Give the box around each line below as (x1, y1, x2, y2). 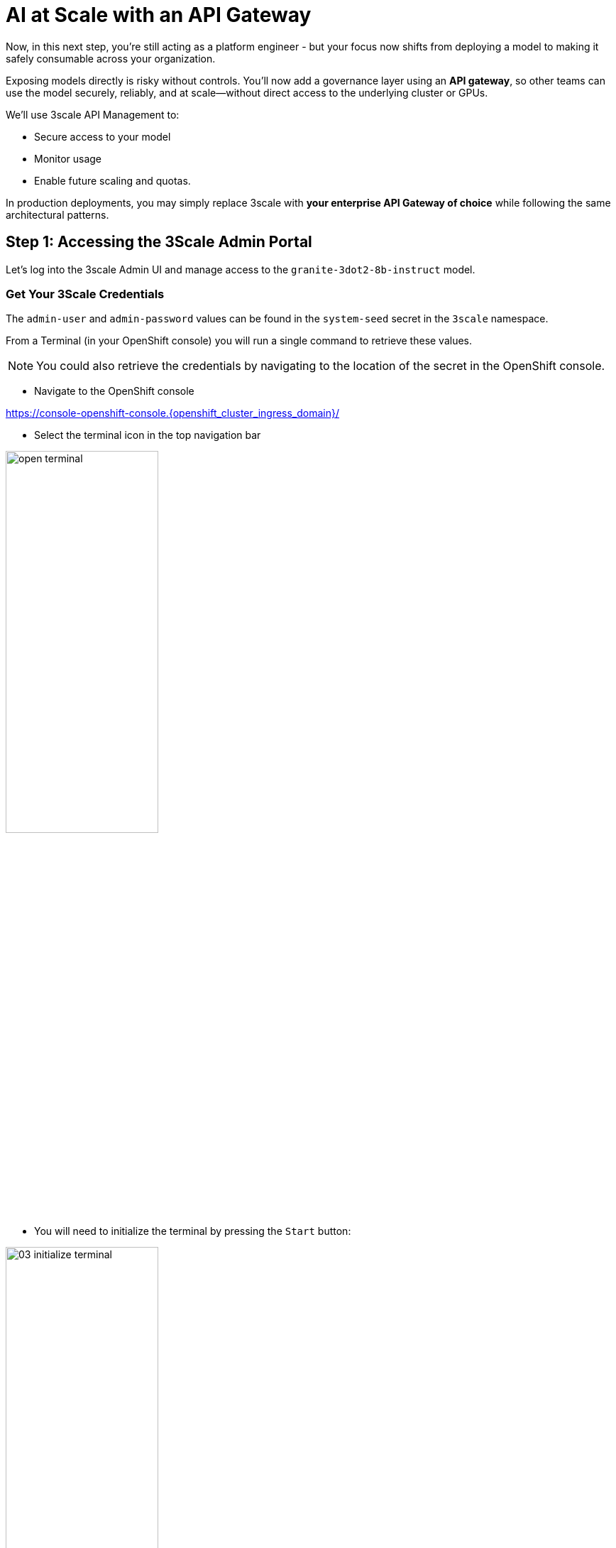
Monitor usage (34, 152, 102, 165)
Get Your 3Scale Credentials (6, 286, 165, 301)
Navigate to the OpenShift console (34, 385, 194, 398)
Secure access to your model (34, 130, 171, 143)
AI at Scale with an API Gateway (6, 3, 312, 27)
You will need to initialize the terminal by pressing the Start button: (34, 1225, 351, 1238)
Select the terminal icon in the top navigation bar (34, 429, 261, 442)
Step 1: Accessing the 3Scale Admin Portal (6, 233, 312, 251)
